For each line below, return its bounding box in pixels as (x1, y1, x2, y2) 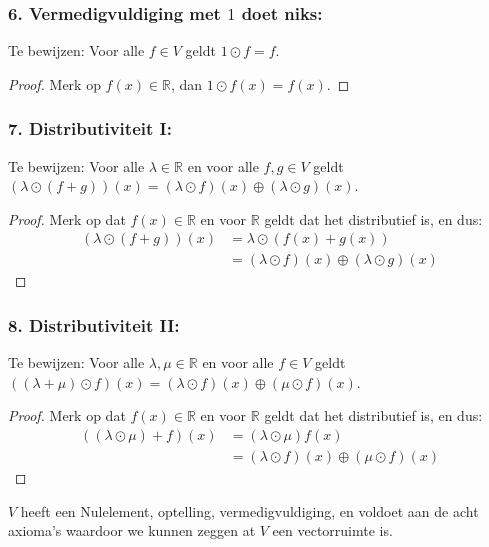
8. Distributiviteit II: (8, 312, 180, 337)
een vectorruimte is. (272, 520, 393, 541)
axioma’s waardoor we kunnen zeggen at (8, 520, 256, 541)
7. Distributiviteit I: (8, 116, 172, 141)
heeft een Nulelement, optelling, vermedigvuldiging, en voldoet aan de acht (20, 500, 479, 521)
